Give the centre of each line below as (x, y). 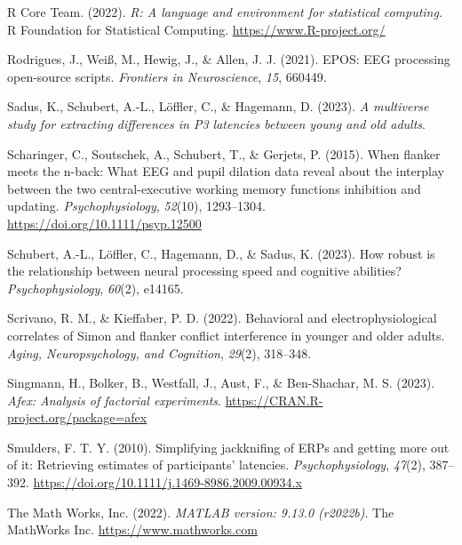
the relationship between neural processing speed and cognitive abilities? (204, 271)
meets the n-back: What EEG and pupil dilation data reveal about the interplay (226, 171)
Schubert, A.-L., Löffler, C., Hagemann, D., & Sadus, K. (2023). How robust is (221, 253)
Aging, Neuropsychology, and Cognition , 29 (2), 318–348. (159, 353)
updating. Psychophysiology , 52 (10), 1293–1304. (136, 206)
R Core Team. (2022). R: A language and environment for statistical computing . (225, 12)
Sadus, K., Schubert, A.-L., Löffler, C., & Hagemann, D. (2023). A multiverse (218, 106)
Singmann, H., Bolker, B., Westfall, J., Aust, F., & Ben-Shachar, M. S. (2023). (221, 383)
